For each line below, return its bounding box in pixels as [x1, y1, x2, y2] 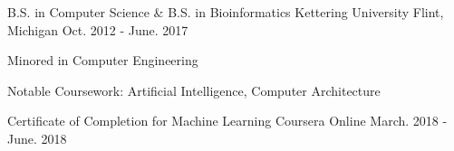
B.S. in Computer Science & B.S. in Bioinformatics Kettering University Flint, [7, 3, 444, 21]
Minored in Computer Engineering [7, 51, 198, 70]
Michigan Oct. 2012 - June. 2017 [7, 20, 188, 39]
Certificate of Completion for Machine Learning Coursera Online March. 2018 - [7, 111, 448, 130]
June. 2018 [7, 128, 67, 147]
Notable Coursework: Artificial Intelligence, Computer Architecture [7, 80, 381, 99]
